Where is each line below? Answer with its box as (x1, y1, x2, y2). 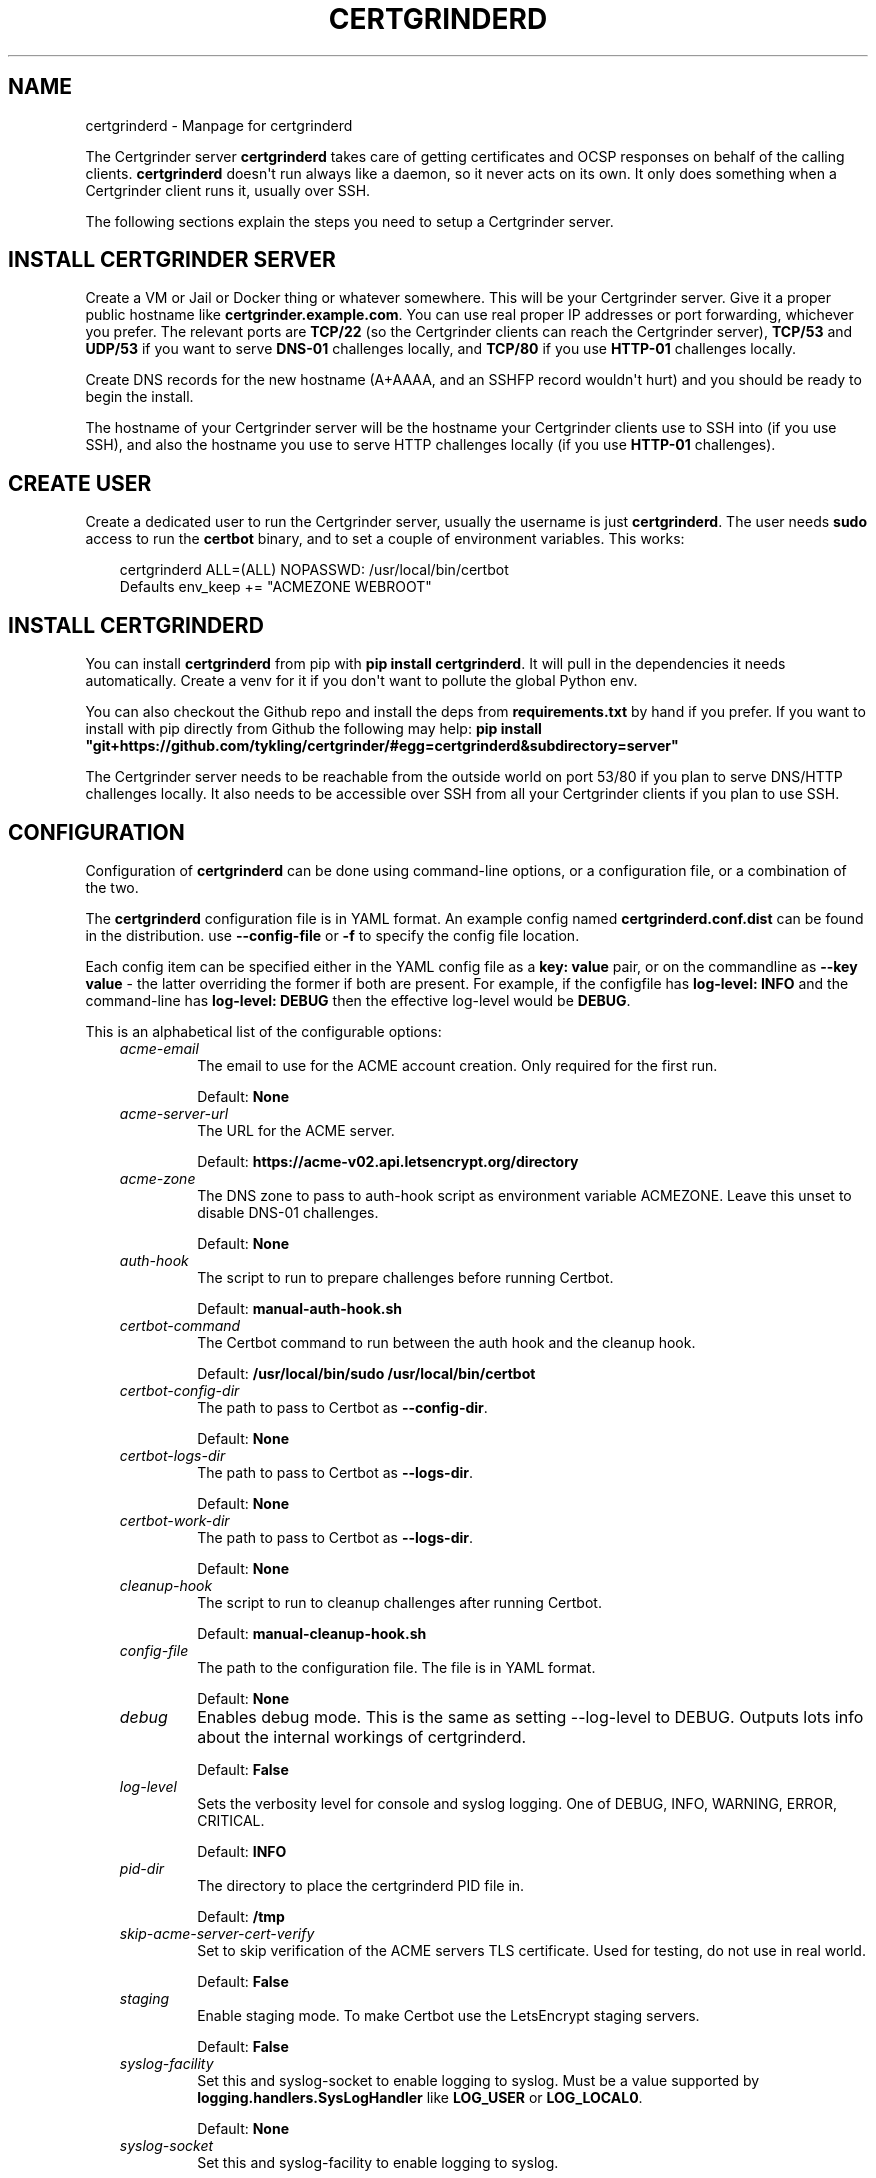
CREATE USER (8, 470, 152, 496)
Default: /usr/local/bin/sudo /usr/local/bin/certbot (197, 1364, 536, 1382)
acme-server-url (119, 1104, 229, 1122)
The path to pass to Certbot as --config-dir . (197, 1398, 488, 1416)
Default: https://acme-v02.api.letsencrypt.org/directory (197, 1152, 579, 1170)
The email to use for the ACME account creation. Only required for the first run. (197, 1056, 718, 1074)
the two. (85, 878, 139, 896)
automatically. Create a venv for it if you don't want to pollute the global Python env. (85, 672, 638, 690)
